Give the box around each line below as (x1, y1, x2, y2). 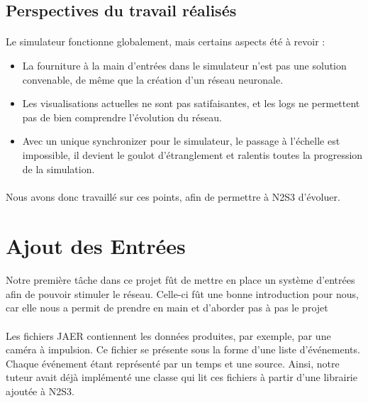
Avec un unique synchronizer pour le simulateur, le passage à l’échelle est (22, 133, 340, 148)
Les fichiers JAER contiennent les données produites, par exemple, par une (6, 328, 331, 343)
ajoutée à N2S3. (6, 384, 74, 399)
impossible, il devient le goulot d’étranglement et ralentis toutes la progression (22, 147, 363, 162)
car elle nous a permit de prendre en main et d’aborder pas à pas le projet (6, 300, 328, 315)
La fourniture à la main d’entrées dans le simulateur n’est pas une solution (22, 57, 347, 72)
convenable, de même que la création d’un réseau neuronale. (22, 72, 284, 87)
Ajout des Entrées (6, 231, 186, 260)
